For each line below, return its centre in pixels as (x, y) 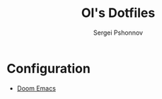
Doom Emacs (36, 88)
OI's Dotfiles (118, 13)
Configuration (49, 68)
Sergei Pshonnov (118, 33)
